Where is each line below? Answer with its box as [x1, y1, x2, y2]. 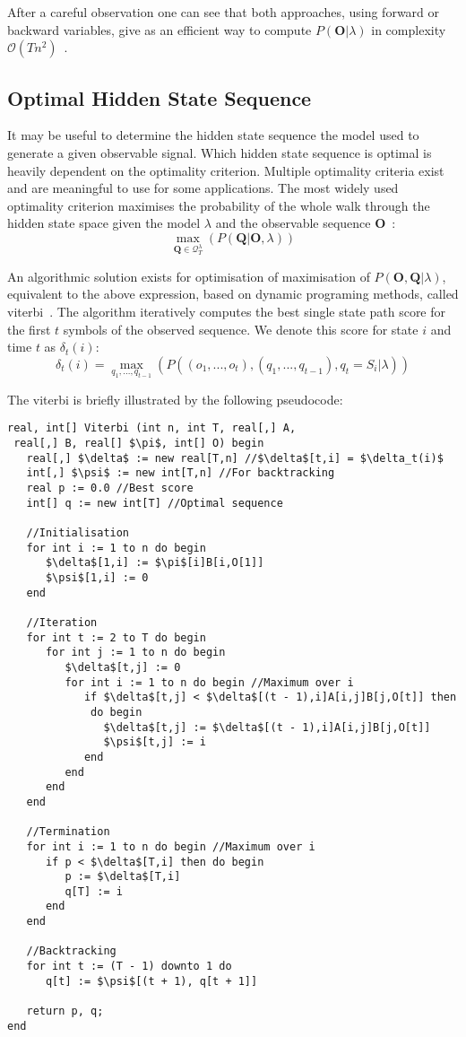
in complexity [371, 20, 446, 39]
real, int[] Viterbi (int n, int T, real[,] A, [7, 422, 297, 435]
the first [7, 319, 51, 338]
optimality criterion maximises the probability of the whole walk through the [7, 196, 430, 214]
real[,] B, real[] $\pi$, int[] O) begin [13, 437, 264, 450]
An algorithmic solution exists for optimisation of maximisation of [7, 266, 370, 285]
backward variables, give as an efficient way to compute [7, 20, 312, 39]
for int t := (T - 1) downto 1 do [26, 960, 232, 973]
